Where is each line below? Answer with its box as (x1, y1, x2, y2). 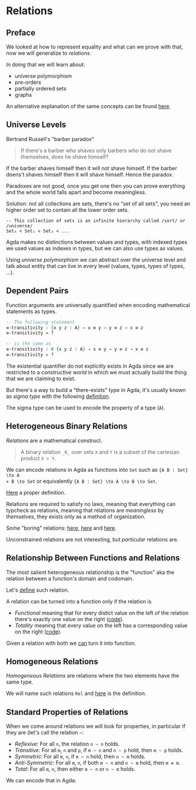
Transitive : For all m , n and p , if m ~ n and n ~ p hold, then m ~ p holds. (14, 747, 184, 754)
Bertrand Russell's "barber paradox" (6, 135, 94, 142)
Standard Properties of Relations (6, 707, 128, 717)
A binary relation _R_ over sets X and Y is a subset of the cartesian (20, 448, 180, 455)
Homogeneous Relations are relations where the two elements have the (6, 672, 180, 680)
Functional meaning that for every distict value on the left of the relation (14, 609, 189, 616)
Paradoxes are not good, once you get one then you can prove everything (6, 182, 185, 190)
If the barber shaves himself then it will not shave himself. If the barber (6, 164, 178, 172)
